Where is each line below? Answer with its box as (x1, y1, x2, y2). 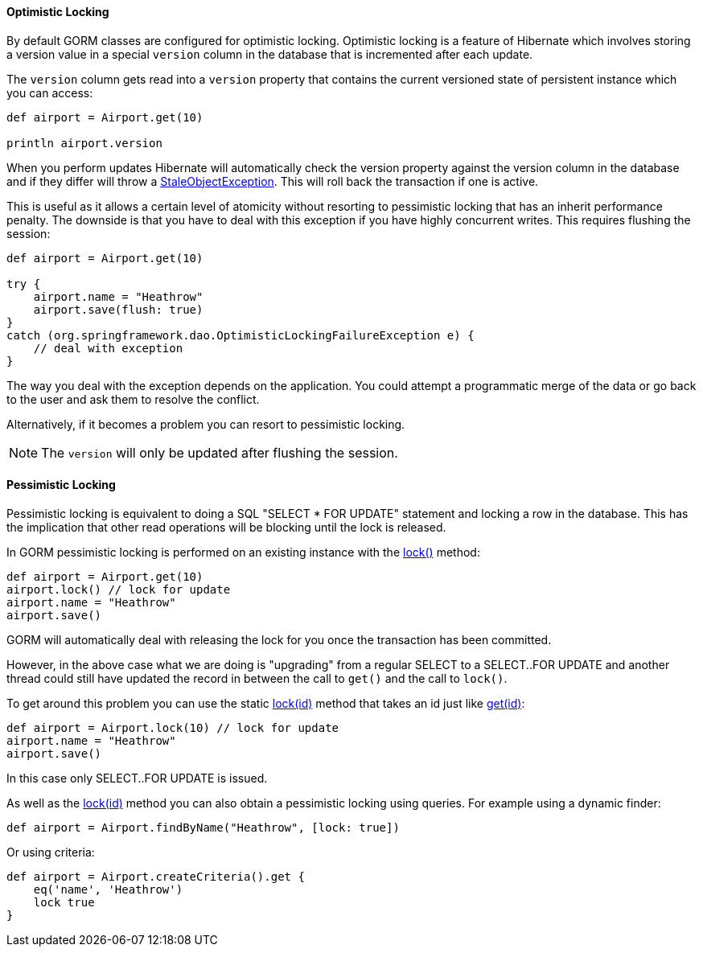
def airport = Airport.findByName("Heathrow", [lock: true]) (6, 820, 400, 834)
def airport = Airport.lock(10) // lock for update (6, 721, 339, 734)
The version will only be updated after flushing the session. (41, 444, 398, 461)
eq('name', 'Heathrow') (33, 882, 183, 896)
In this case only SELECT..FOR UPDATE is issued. (6, 770, 268, 785)
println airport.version (6, 136, 162, 150)
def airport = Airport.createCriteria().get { (6, 869, 305, 883)
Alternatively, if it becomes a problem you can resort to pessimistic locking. (6, 417, 405, 431)
